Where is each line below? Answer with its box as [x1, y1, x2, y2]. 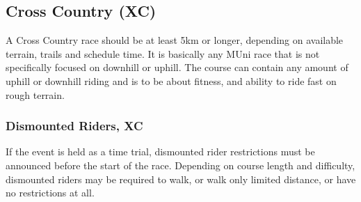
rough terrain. [6, 87, 65, 102]
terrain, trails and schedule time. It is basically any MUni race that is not [6, 46, 320, 61]
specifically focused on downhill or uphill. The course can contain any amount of [6, 60, 348, 75]
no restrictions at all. [6, 185, 95, 200]
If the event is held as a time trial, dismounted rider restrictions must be [6, 144, 315, 159]
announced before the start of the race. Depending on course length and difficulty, [6, 157, 355, 172]
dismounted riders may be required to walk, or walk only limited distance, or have [6, 171, 356, 186]
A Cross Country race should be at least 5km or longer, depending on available [6, 33, 344, 47]
